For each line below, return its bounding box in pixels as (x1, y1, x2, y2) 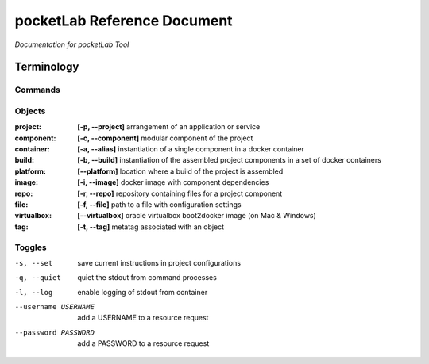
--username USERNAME (14, 302, 95, 312)
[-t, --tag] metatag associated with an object (77, 222, 225, 232)
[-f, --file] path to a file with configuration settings (77, 200, 242, 209)
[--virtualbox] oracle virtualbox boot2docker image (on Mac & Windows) (77, 211, 317, 220)
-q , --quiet (14, 274, 61, 282)
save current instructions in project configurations (77, 258, 242, 267)
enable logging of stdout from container (77, 287, 208, 297)
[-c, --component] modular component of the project (77, 133, 253, 143)
